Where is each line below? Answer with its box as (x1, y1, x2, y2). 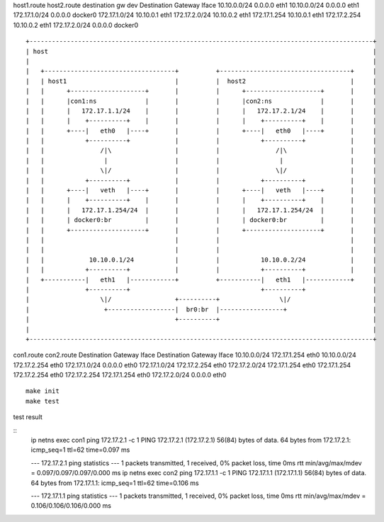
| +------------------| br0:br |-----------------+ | (26, 305, 377, 313)
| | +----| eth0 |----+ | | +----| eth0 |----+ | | (26, 126, 377, 135)
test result (13, 413, 43, 421)
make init (26, 387, 60, 395)
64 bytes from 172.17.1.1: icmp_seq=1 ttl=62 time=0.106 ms (30, 479, 199, 487)
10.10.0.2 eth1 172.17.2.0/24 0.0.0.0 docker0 (13, 21, 139, 29)
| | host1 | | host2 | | (26, 77, 377, 85)
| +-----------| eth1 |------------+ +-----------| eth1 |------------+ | (26, 275, 377, 284)
